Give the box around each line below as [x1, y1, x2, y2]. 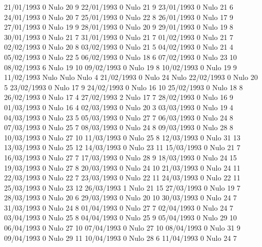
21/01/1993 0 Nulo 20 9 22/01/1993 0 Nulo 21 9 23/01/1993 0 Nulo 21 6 [4, 2, 233, 12]
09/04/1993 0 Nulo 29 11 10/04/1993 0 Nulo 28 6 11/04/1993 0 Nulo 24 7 [4, 232, 237, 243]
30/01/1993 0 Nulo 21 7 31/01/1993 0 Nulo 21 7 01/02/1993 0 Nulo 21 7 [4, 31, 233, 42]
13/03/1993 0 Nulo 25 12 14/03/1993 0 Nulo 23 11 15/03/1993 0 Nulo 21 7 [4, 142, 240, 153]
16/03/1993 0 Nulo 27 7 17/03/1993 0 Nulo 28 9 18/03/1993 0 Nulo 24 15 [4, 152, 237, 162]
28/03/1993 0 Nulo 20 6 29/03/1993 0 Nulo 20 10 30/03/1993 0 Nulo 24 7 [4, 192, 237, 203]
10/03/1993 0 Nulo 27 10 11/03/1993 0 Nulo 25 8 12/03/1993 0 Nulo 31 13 [4, 132, 240, 142]
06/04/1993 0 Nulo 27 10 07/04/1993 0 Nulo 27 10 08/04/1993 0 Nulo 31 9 [4, 222, 240, 233]
